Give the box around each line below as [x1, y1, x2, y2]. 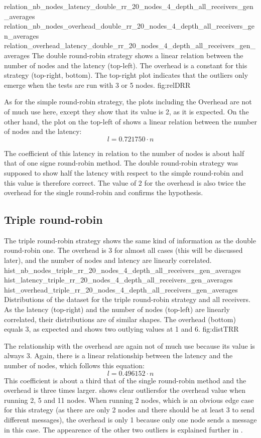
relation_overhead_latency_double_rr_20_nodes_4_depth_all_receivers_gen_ [4, 40, 255, 51]
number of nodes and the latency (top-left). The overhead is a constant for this [4, 60, 247, 70]
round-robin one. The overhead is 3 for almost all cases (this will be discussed [4, 245, 243, 255]
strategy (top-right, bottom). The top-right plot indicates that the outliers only [4, 70, 248, 80]
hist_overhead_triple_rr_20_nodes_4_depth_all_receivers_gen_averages [4, 284, 238, 295]
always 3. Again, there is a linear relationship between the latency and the [4, 350, 233, 361]
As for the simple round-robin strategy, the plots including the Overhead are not [4, 96, 252, 107]
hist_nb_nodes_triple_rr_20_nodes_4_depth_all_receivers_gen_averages [4, 264, 241, 275]
